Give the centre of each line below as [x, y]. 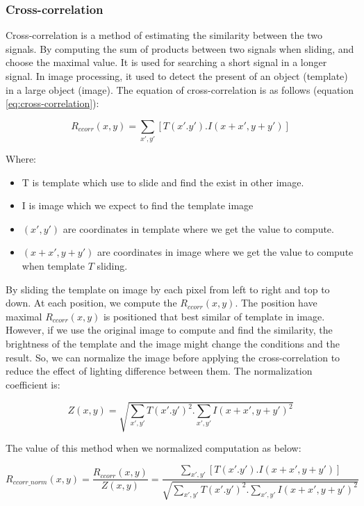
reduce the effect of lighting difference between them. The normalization [159, 371]
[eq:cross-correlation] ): [52, 103]
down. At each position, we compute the [91, 303]
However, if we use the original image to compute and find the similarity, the [169, 330]
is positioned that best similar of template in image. [214, 316]
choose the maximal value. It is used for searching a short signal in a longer [166, 62]
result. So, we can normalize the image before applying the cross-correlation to [173, 357]
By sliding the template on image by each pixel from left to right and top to [168, 289]
